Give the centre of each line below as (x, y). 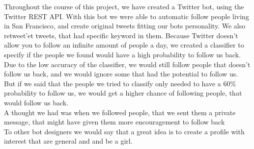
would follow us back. (36, 102)
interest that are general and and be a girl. (68, 141)
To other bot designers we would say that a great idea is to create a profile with (124, 131)
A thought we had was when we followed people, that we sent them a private (120, 112)
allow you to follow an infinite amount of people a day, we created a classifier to (124, 45)
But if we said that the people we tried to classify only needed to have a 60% (120, 83)
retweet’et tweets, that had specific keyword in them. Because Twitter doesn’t (121, 35)
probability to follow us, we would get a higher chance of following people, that (123, 93)
